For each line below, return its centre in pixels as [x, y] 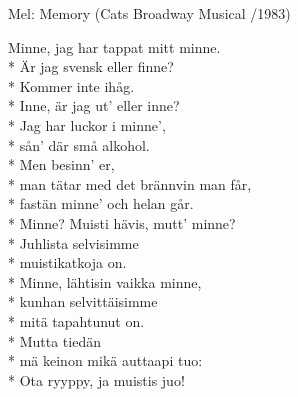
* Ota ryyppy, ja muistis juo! [96, 379]
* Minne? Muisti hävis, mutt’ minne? [122, 222]
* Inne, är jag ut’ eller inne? [94, 105]
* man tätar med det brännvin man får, [130, 183]
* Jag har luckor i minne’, [87, 124]
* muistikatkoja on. [67, 262]
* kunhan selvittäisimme [83, 301]
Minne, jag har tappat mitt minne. [114, 46]
